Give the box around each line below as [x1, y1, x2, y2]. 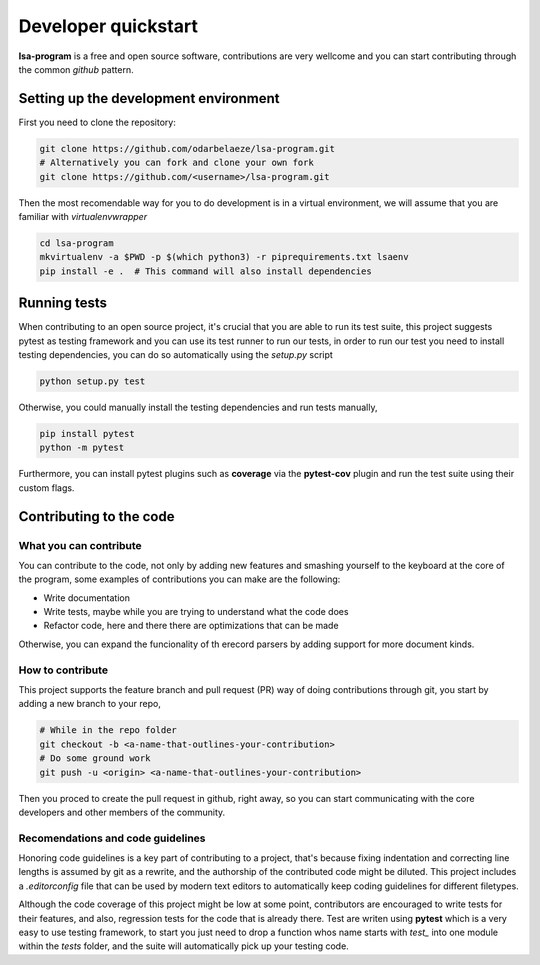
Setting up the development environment [18, 90, 280, 107]
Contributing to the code [18, 508, 175, 525]
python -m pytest [39, 442, 125, 454]
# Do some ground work [39, 753, 151, 764]
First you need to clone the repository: [18, 116, 177, 128]
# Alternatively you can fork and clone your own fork [39, 157, 314, 169]
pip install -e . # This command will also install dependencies [39, 265, 372, 277]
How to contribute [18, 663, 109, 677]
